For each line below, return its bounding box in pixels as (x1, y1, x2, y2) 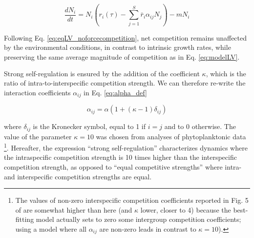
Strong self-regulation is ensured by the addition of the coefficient (4, 68, 200, 78)
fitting (15, 214, 34, 224)
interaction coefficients (4, 87, 71, 97)
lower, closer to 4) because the (140, 204, 231, 215)
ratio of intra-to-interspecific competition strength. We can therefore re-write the (4, 78, 246, 88)
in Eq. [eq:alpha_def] (84, 87, 147, 97)
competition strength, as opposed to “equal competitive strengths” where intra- (4, 162, 242, 172)
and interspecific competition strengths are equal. (4, 171, 152, 181)
